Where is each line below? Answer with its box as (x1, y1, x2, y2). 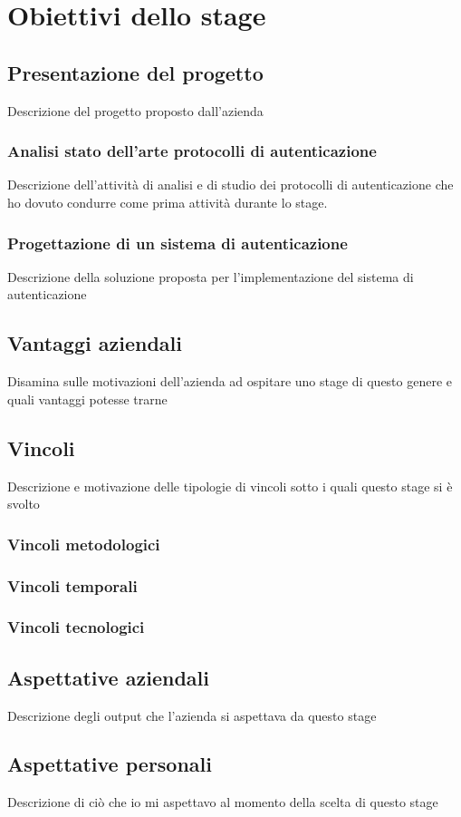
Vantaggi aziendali (7, 329, 182, 357)
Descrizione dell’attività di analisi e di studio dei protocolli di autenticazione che (7, 175, 454, 194)
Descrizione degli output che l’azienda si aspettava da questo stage (7, 705, 377, 725)
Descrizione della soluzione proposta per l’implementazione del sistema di (7, 267, 414, 286)
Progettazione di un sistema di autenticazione (7, 231, 348, 254)
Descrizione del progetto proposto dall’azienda (7, 101, 264, 120)
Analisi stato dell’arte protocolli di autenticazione (7, 140, 377, 162)
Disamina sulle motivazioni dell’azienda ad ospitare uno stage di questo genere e (7, 372, 453, 391)
